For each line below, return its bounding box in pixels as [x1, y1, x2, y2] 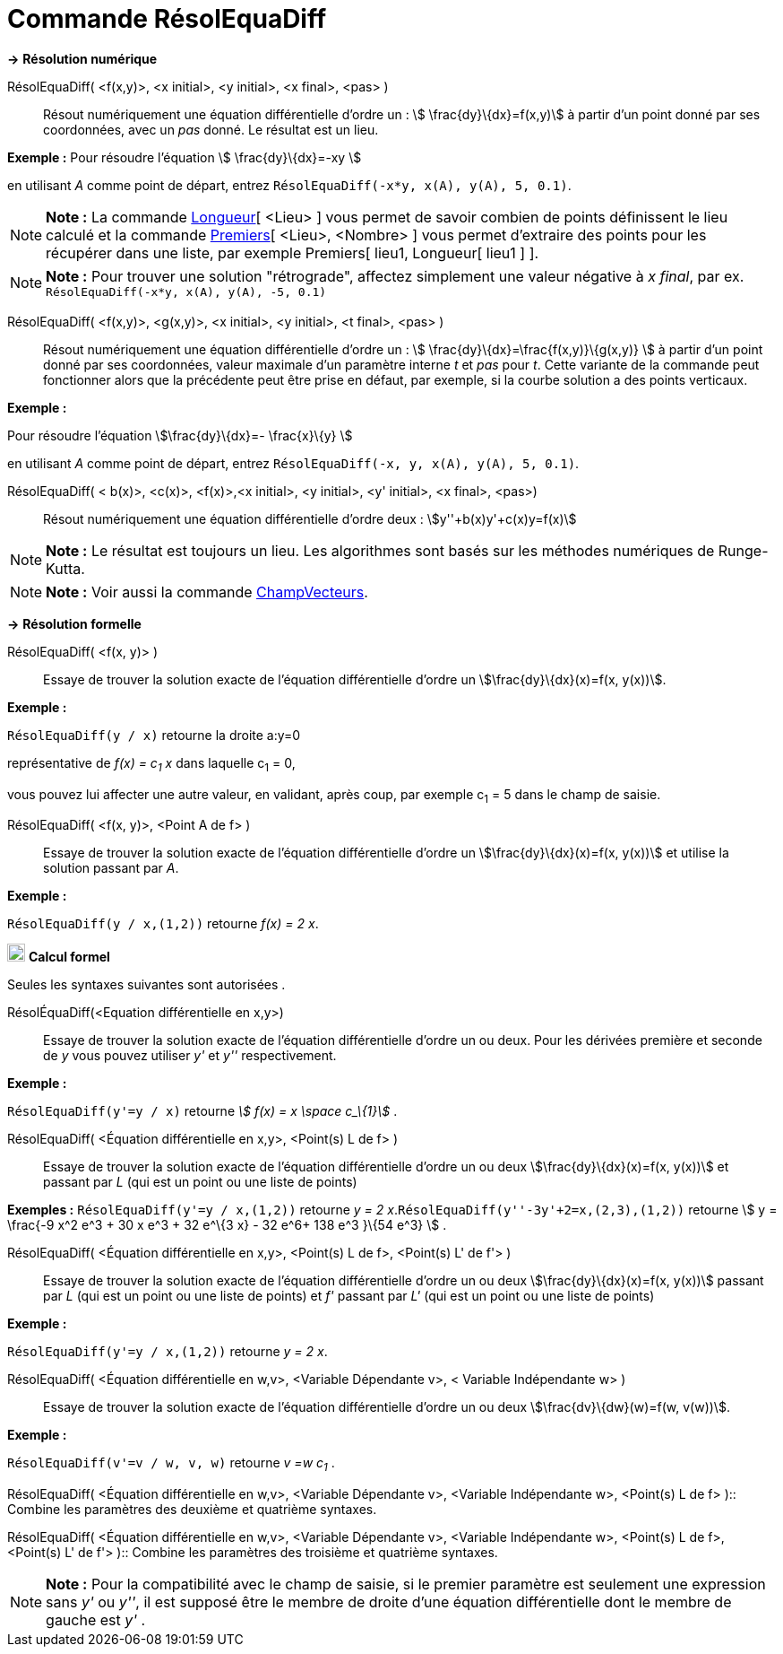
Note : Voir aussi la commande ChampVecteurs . [46, 582, 368, 601]
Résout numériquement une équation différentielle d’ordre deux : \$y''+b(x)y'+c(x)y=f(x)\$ [43, 510, 577, 527]
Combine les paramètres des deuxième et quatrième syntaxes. [7, 1502, 377, 1518]
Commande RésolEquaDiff [7, 4, 327, 34]
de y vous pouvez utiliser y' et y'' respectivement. [43, 1048, 337, 1064]
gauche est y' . [46, 1611, 146, 1630]
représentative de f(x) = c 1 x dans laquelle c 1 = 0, [7, 754, 296, 774]
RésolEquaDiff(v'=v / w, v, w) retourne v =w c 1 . [7, 1455, 335, 1475]
